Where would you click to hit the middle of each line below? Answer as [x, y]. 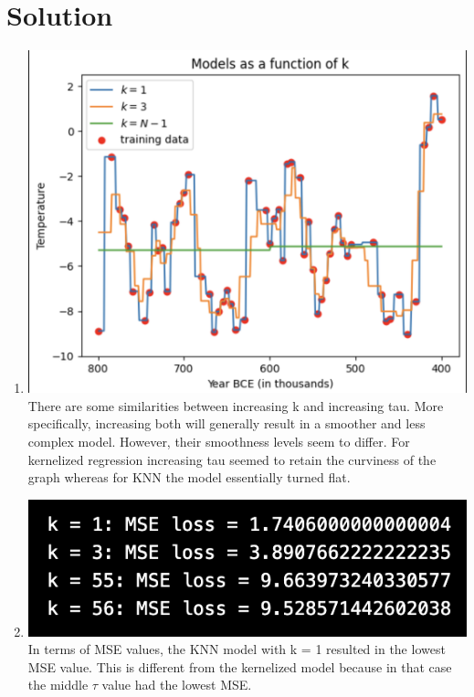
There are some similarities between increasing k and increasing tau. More [236, 405]
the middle [58, 685]
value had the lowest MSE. [177, 685]
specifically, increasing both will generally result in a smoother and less [226, 423]
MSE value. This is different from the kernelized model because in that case [240, 666]
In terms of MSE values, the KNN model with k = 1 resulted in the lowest [237, 649]
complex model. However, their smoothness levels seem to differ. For [219, 442]
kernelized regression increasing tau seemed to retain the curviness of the [232, 459]
